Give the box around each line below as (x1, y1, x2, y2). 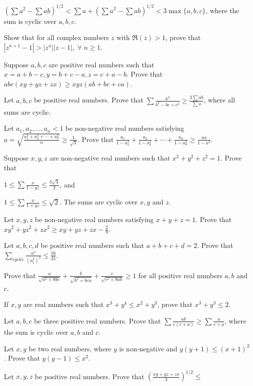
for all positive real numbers (138, 270, 223, 280)
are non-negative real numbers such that (49, 153, 170, 163)
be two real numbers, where (28, 343, 111, 353)
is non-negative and (119, 343, 178, 353)
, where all (204, 95, 235, 105)
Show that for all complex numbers (4, 32, 109, 42)
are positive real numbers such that (48, 59, 154, 69)
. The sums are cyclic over (59, 197, 138, 207)
